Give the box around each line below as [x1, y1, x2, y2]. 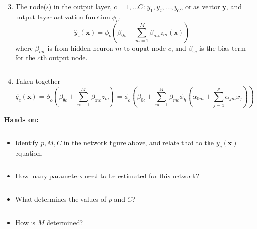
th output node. [40, 53, 88, 63]
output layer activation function [15, 11, 110, 21]
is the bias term [199, 42, 246, 53]
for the [15, 53, 35, 63]
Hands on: [4, 114, 39, 124]
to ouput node [124, 42, 166, 53]
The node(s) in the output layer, [15, 1, 112, 11]
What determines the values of [15, 194, 107, 204]
